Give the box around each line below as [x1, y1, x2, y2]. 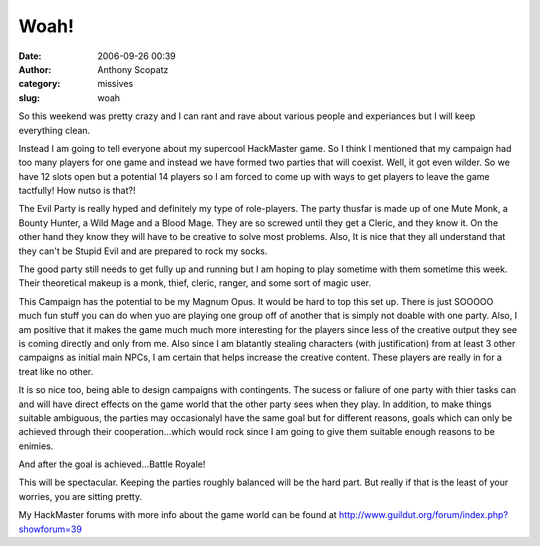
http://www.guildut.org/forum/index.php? [338, 509, 509, 521]
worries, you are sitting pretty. [18, 490, 143, 502]
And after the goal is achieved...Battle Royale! [18, 458, 206, 470]
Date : [18, 50, 42, 62]
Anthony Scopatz [97, 63, 169, 75]
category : [18, 78, 61, 90]
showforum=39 [18, 523, 82, 535]
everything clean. [18, 124, 91, 136]
